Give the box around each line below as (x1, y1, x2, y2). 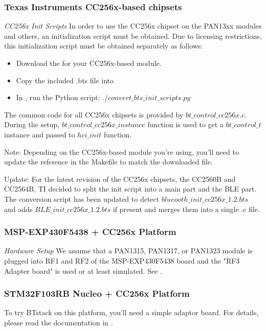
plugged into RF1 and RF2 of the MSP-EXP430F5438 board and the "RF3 (4, 255, 240, 266)
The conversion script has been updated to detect (4, 193, 160, 204)
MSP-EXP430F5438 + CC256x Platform (4, 225, 176, 238)
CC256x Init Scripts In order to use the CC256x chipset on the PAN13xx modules (4, 20, 262, 31)
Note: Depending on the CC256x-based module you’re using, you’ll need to (4, 146, 239, 157)
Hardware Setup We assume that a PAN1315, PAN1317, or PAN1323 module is (4, 245, 253, 256)
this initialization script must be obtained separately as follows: (4, 40, 203, 51)
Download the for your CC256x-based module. (16, 58, 162, 68)
